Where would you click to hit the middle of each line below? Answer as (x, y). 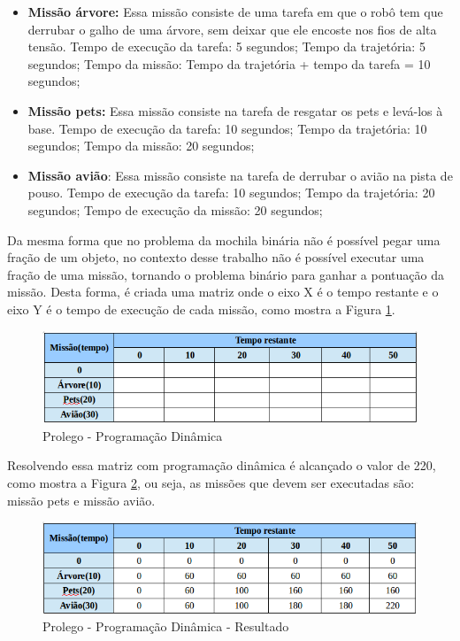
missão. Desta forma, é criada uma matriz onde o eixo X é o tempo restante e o (223, 292)
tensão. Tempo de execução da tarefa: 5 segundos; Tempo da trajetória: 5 (226, 46)
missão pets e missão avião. (81, 500)
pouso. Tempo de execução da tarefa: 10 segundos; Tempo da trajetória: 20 (231, 193)
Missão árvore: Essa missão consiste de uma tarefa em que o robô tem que (235, 12)
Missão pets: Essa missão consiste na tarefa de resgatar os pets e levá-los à (235, 110)
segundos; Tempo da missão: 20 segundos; (141, 146)
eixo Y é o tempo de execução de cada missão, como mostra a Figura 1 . (201, 309)
